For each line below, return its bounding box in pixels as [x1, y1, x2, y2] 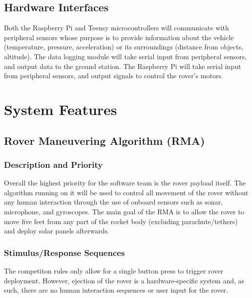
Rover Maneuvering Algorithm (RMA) [4, 133, 205, 148]
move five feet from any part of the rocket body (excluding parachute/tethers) [4, 216, 238, 226]
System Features [4, 99, 117, 119]
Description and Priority [4, 158, 103, 170]
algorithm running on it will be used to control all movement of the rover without [4, 187, 249, 197]
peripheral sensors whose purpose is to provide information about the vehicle [4, 32, 234, 42]
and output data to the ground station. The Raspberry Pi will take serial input [4, 61, 241, 71]
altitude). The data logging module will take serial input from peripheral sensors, [4, 51, 247, 61]
